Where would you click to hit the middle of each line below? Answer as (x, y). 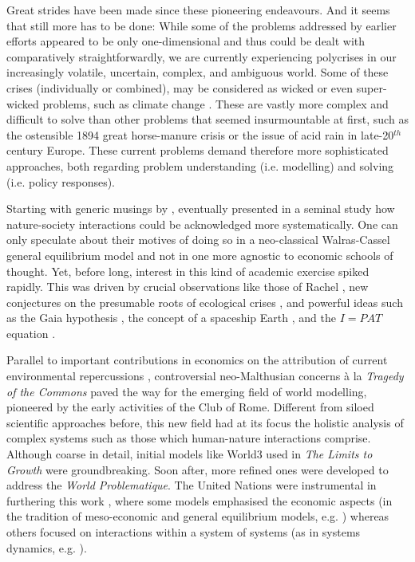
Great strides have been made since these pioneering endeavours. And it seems (198, 10)
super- (372, 87)
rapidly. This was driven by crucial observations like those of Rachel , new (188, 287)
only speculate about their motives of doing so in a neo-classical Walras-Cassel (198, 240)
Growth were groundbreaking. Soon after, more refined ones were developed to (198, 469)
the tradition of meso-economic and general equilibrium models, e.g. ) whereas (198, 516)
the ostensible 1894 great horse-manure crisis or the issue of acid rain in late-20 (200, 134)
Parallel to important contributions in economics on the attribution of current (197, 360)
